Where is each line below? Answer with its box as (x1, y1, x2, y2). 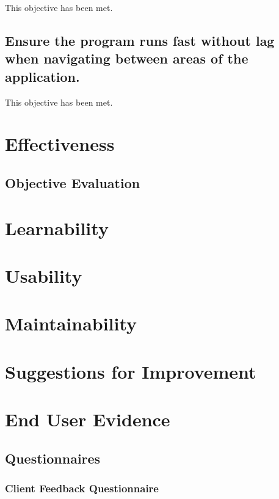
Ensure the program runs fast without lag (5, 31, 275, 49)
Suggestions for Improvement (5, 359, 256, 384)
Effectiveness (5, 131, 115, 156)
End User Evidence (5, 407, 170, 432)
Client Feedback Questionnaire (5, 480, 159, 495)
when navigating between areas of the (5, 49, 248, 68)
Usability (5, 263, 82, 288)
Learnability (5, 215, 109, 240)
